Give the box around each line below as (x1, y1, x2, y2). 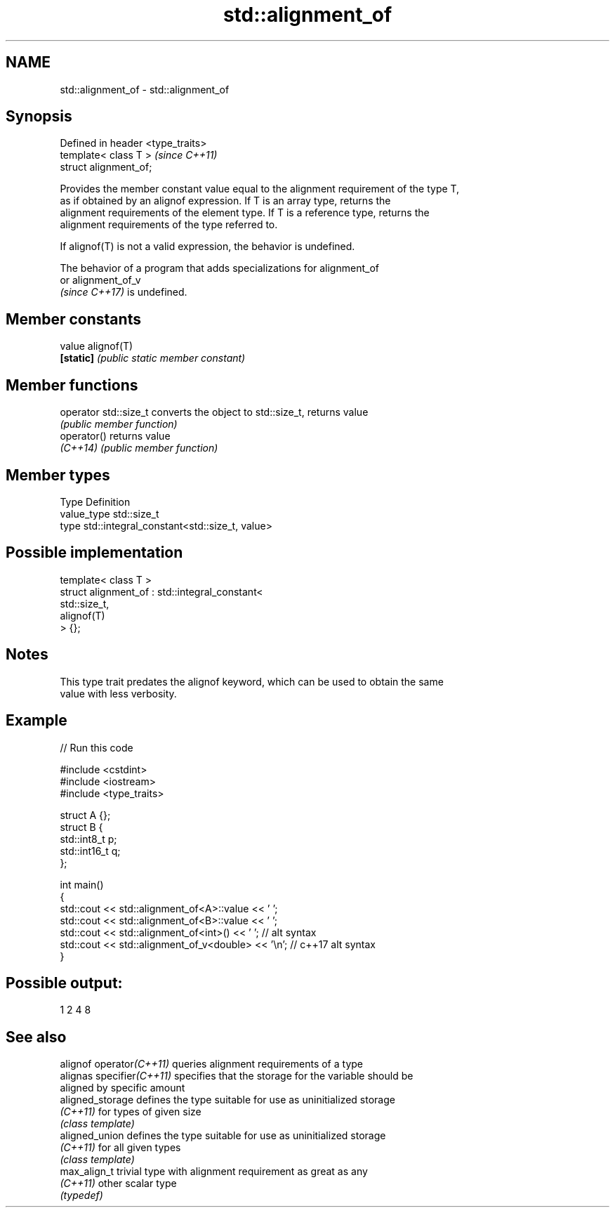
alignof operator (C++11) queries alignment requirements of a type (60, 1058, 363, 1070)
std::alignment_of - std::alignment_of (60, 83, 230, 96)
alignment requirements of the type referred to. (60, 218, 278, 231)
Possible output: (6, 973, 123, 992)
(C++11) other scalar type (60, 1177, 177, 1190)
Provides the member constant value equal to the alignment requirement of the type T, (60, 183, 460, 195)
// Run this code (60, 741, 133, 754)
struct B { (60, 820, 103, 833)
